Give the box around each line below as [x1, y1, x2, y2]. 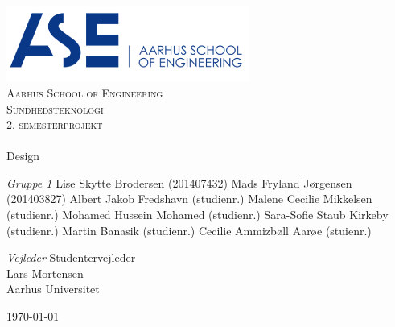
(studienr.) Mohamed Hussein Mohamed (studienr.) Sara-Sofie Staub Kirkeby [6, 206, 389, 223]
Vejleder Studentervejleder [6, 249, 136, 266]
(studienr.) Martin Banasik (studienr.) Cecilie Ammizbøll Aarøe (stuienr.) [6, 221, 372, 238]
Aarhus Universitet [6, 280, 100, 297]
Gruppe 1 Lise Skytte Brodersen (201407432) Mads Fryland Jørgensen [6, 174, 352, 191]
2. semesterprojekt [6, 116, 103, 133]
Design [6, 147, 40, 164]
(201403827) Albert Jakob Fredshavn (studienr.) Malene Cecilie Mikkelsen [6, 190, 372, 207]
